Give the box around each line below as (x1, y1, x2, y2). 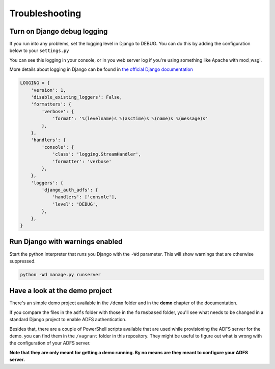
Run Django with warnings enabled (9, 238, 123, 246)
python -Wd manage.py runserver (20, 272, 101, 277)
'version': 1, (31, 87, 66, 93)
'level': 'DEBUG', (52, 201, 99, 207)
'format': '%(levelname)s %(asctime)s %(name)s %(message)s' (52, 116, 208, 122)
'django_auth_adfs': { (41, 187, 99, 193)
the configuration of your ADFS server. (9, 340, 91, 346)
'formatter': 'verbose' (52, 159, 112, 164)
